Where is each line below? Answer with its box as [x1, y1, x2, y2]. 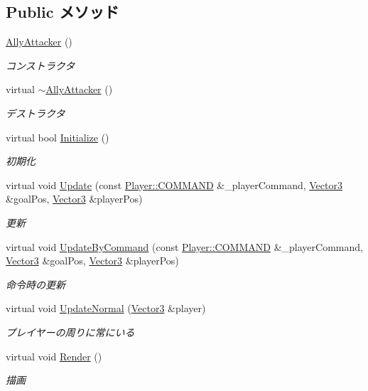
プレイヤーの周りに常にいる [6, 324, 135, 339]
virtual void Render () [6, 348, 102, 363]
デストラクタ [6, 105, 65, 120]
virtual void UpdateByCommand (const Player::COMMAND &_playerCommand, [6, 239, 363, 254]
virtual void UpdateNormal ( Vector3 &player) [6, 301, 206, 316]
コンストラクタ [6, 58, 75, 73]
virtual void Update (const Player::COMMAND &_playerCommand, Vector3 [6, 177, 342, 192]
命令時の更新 [6, 277, 65, 291]
